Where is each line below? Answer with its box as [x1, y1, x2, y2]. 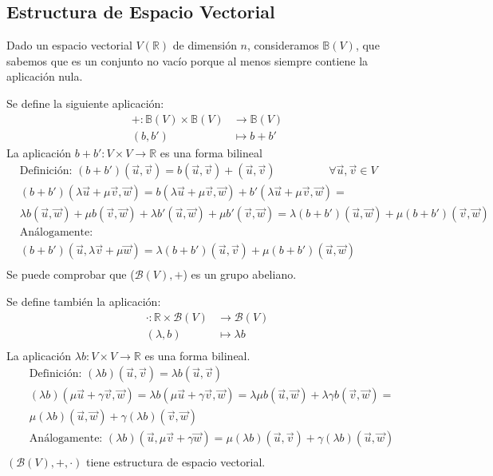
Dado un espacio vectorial [6, 37, 132, 54]
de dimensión [172, 37, 237, 54]
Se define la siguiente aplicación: [6, 94, 164, 111]
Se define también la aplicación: [6, 293, 161, 310]
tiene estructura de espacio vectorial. [85, 454, 266, 470]
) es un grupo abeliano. [183, 266, 297, 283]
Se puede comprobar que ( [6, 266, 135, 283]
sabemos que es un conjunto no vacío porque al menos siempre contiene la [6, 52, 369, 69]
